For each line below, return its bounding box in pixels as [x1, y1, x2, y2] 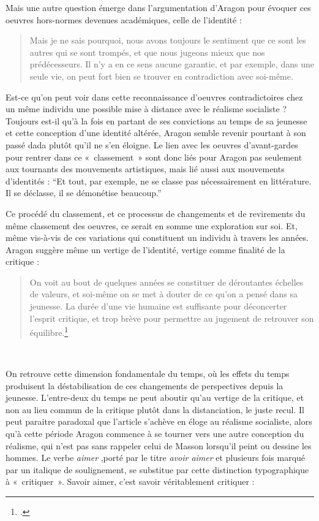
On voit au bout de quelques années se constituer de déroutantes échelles [29, 275, 304, 288]
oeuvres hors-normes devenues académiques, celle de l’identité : [6, 13, 242, 26]
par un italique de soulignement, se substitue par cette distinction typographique [6, 463, 309, 476]
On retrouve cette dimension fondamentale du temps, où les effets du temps [6, 367, 290, 380]
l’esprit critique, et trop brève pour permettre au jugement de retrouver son [29, 311, 314, 324]
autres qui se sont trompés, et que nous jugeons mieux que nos [29, 45, 265, 58]
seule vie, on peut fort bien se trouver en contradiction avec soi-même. [29, 69, 293, 82]
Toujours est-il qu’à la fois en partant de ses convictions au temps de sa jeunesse [6, 114, 307, 127]
